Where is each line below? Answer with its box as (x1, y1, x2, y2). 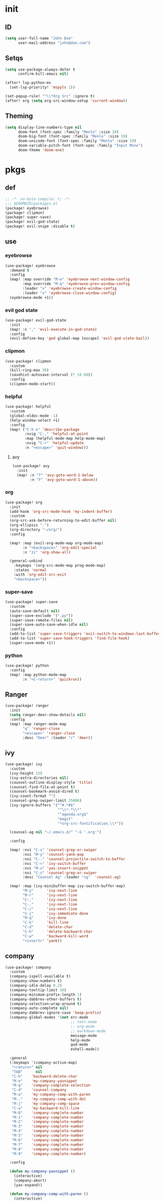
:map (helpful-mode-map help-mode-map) (24, 436, 106, 441)
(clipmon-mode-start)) (9, 382, 56, 386)
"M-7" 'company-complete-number (11, 1142, 84, 1147)
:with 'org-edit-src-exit (14, 572, 67, 577)
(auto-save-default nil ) (9, 608, 60, 613)
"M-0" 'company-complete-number (11, 1110, 84, 1115)
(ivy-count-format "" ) (9, 793, 56, 799)
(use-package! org (5, 500, 42, 505)
